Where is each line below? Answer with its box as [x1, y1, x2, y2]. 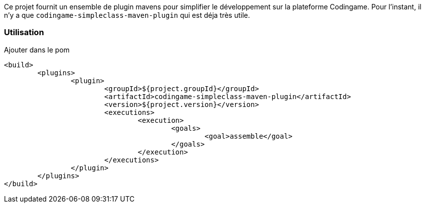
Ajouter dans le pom [4, 45, 70, 54]
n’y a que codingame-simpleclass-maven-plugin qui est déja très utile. [4, 11, 250, 19]
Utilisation [4, 27, 44, 38]
